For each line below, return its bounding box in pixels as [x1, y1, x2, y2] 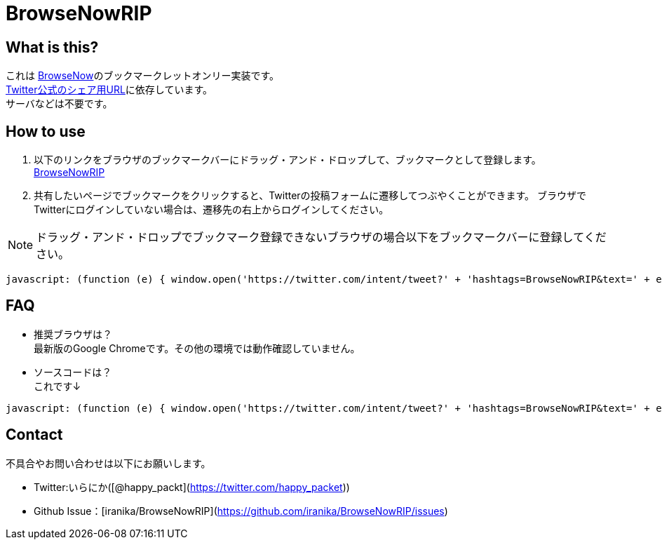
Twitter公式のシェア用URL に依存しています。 [6, 83, 212, 96]
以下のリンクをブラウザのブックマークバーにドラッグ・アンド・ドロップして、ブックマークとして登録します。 [34, 154, 541, 166]
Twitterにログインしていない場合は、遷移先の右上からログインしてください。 [34, 203, 389, 216]
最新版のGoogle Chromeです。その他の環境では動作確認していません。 [34, 342, 360, 354]
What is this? [6, 38, 99, 56]
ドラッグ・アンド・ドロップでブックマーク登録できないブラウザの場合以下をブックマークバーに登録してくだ [36, 230, 607, 245]
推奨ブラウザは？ [34, 328, 112, 340]
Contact [6, 426, 63, 444]
